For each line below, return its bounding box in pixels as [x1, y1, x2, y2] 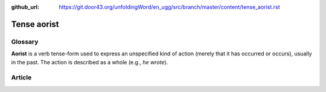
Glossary [11, 37, 39, 46]
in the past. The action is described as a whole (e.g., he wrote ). [11, 58, 168, 66]
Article [11, 73, 32, 82]
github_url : [11, 4, 39, 10]
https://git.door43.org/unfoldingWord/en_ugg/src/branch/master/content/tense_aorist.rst [59, 4, 280, 10]
